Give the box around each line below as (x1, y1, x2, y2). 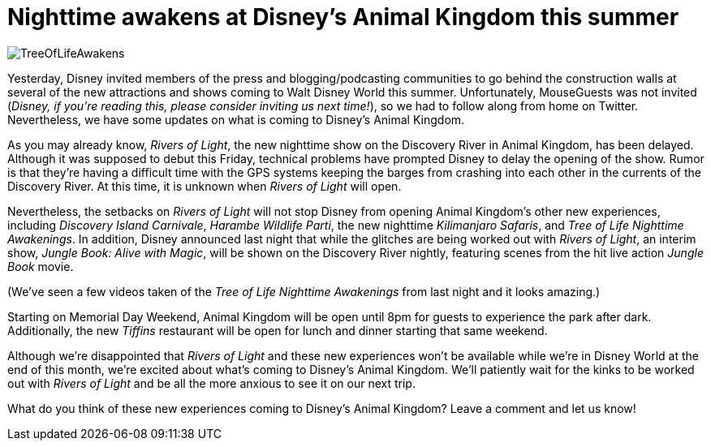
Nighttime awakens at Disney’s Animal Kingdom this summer (7, 3, 679, 31)
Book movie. (7, 259, 74, 273)
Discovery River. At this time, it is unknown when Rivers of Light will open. (7, 178, 402, 193)
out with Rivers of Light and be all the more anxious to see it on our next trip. (7, 376, 416, 390)
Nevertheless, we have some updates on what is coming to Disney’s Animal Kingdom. (7, 112, 465, 127)
